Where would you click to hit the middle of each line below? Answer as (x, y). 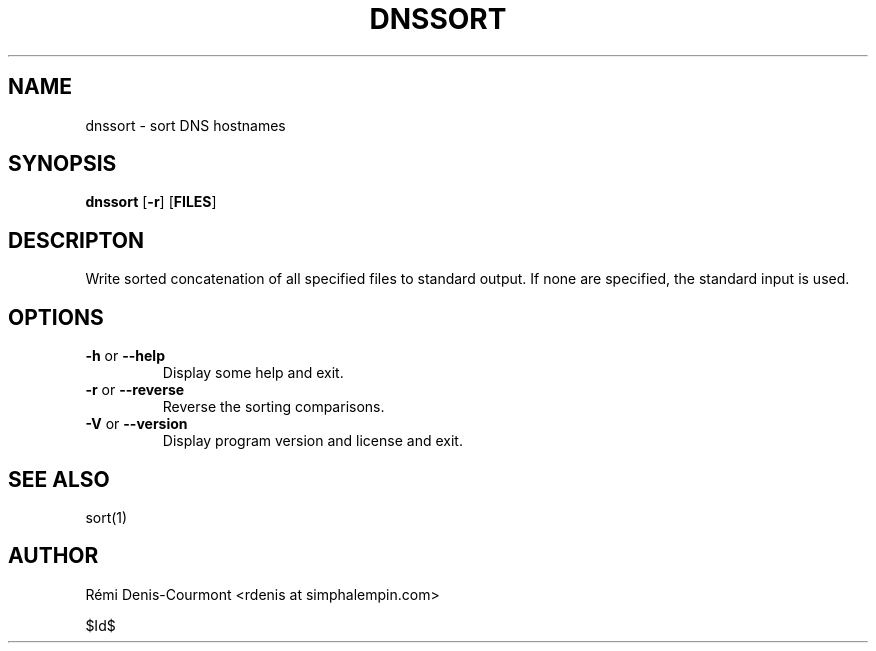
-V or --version (136, 424)
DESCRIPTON (76, 240)
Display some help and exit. (253, 373)
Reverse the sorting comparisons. (273, 407)
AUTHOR (53, 556)
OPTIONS (56, 317)
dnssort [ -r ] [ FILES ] (151, 202)
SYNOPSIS (62, 164)
